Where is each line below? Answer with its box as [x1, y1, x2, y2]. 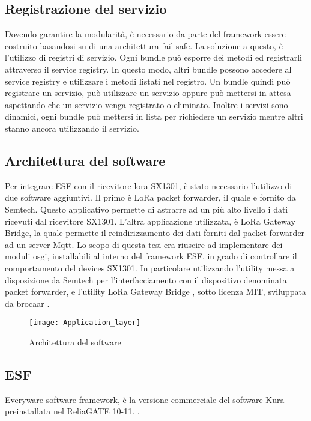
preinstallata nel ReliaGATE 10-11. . [5, 405, 140, 417]
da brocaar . [5, 297, 50, 309]
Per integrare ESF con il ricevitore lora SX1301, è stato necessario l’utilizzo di [5, 179, 292, 192]
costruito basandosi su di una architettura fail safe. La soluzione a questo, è [5, 39, 283, 52]
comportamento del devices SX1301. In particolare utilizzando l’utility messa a [5, 261, 295, 274]
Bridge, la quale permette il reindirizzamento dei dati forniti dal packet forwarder [5, 226, 305, 239]
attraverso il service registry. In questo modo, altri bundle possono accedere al [5, 62, 292, 75]
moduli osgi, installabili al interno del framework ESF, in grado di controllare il [5, 250, 297, 262]
